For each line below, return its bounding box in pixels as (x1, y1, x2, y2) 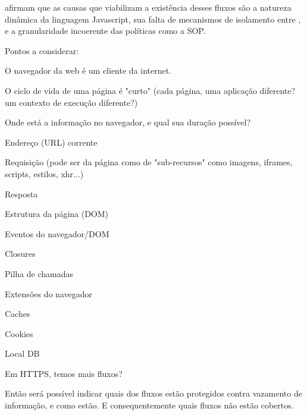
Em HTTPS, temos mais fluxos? (5, 367, 123, 379)
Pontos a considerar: (5, 44, 79, 56)
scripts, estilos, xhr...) (5, 167, 84, 180)
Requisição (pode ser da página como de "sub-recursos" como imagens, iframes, (5, 156, 293, 168)
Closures (5, 247, 36, 260)
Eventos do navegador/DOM (5, 227, 109, 240)
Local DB (5, 347, 40, 360)
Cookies (5, 327, 33, 339)
